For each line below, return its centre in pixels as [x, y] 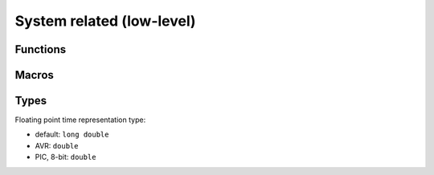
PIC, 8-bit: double [66, 157]
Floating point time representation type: [80, 120]
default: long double [72, 134]
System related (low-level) [105, 21]
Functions [41, 49]
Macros [34, 75]
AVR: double [57, 145]
